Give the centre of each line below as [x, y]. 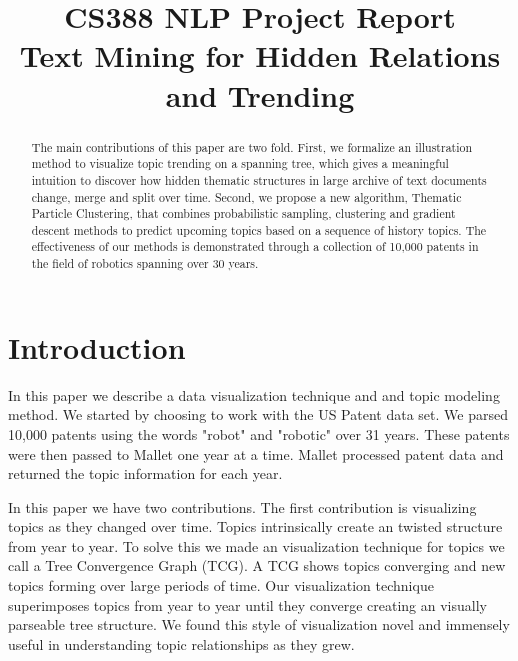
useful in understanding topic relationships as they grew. [181, 643]
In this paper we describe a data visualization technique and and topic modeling [254, 394]
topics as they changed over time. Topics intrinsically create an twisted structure [255, 526]
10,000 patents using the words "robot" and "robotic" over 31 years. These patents [259, 433]
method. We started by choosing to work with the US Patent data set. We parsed [258, 414]
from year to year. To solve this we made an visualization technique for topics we [256, 545]
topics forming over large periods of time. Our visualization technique [221, 585]
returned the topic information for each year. [145, 473]
